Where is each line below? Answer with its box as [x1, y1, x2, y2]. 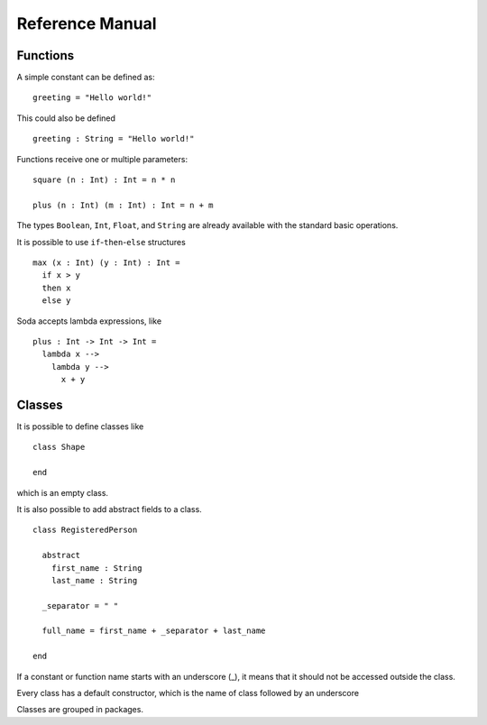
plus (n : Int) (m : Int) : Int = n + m [32, 199, 214, 210]
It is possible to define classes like [16, 421, 144, 432]
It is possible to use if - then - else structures [16, 236, 187, 247]
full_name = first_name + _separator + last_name [41, 626, 266, 636]
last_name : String [51, 575, 138, 585]
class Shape [32, 442, 86, 453]
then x [41, 282, 71, 293]
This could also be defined [16, 113, 116, 124]
